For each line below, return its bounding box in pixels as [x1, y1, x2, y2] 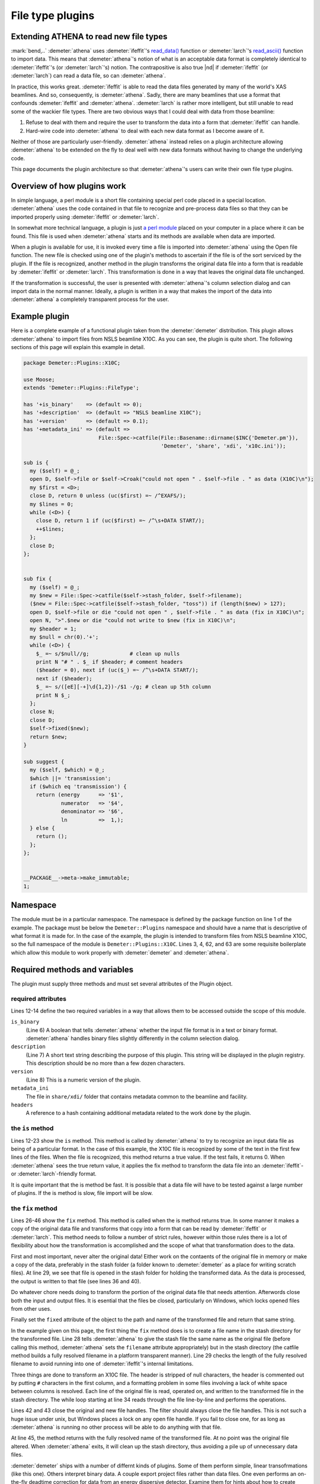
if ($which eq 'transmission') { [30, 783, 127, 789]
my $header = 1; [30, 625, 77, 632]
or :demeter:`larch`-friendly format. [11, 1170, 97, 1178]
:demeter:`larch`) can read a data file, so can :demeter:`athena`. [11, 72, 166, 80]
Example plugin [11, 312, 69, 322]
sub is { [23, 459, 49, 466]
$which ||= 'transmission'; [30, 775, 111, 782]
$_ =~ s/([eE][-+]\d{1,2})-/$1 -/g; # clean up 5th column [36, 683, 212, 690]
